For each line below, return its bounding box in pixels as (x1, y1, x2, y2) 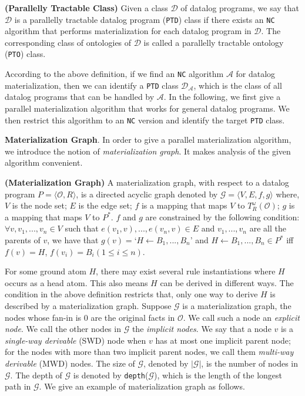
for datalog (236, 68, 276, 80)
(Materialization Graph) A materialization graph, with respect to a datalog (5, 176, 289, 189)
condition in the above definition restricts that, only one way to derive (5, 288, 258, 300)
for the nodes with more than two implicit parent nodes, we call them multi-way (5, 345, 294, 358)
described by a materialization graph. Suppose (5, 299, 172, 311)
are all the (249, 222, 286, 234)
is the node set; (12, 199, 67, 212)
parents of (5, 234, 41, 246)
